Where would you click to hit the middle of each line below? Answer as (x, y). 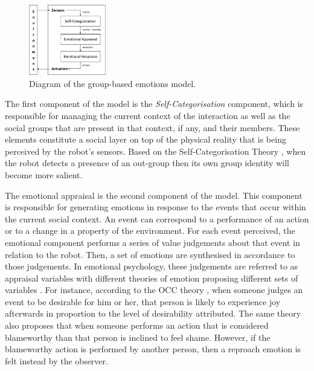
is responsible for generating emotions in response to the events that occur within (155, 207)
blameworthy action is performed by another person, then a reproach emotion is (153, 349)
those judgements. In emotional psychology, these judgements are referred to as (152, 266)
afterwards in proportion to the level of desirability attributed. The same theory (153, 313)
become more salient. (44, 174)
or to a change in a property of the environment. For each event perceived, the (150, 231)
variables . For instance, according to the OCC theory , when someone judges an (154, 290)
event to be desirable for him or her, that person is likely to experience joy (143, 301)
